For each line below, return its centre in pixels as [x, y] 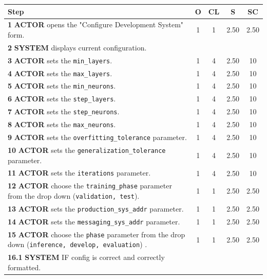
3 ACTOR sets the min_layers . [60, 60]
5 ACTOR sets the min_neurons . [62, 86]
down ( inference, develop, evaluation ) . [78, 244]
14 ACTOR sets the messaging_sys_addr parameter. [94, 221]
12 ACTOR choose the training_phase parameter [90, 186]
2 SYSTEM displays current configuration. [77, 47]
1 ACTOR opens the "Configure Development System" [96, 24]
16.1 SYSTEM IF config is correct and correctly [86, 257]
